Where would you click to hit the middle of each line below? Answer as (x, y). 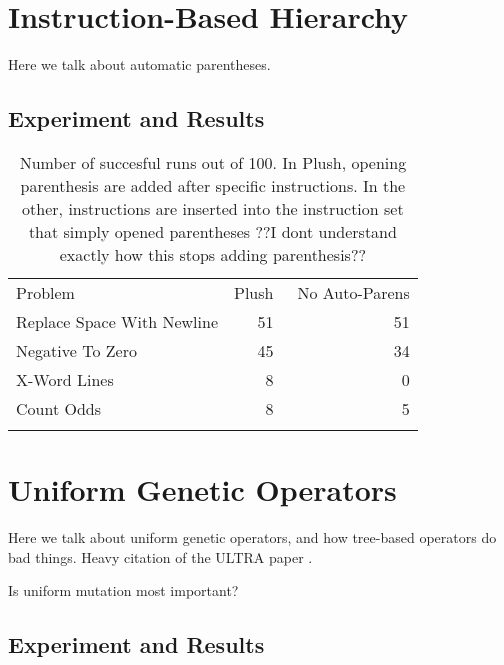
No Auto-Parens (353, 292)
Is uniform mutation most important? (123, 590)
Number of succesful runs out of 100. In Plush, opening (213, 162)
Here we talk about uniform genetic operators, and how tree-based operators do (252, 537)
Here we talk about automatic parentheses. (139, 64)
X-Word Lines (65, 379)
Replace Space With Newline (117, 321)
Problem (45, 292)
